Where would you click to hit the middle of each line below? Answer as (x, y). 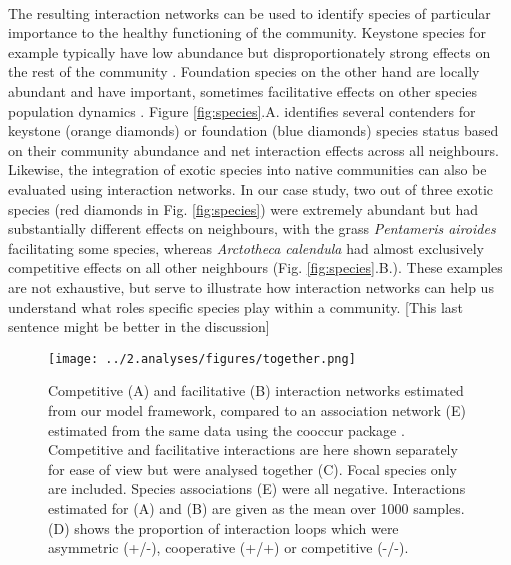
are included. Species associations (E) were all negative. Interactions (257, 488)
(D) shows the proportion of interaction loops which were (223, 527)
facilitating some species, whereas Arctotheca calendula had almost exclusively (246, 247)
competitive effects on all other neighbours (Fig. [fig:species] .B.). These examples (255, 267)
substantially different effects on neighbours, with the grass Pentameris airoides (252, 228)
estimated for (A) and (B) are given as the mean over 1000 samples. (256, 507)
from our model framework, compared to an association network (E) (257, 409)
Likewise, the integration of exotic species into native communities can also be (247, 169)
